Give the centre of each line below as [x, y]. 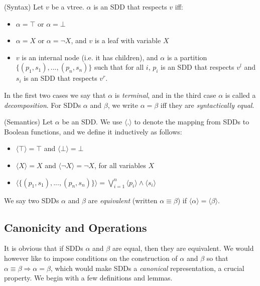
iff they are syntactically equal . [207, 105]
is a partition [187, 57]
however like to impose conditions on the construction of [91, 258]
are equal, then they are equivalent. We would [183, 248]
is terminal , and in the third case [165, 95]
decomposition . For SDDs [43, 105]
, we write [123, 105]
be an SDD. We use [92, 122]
